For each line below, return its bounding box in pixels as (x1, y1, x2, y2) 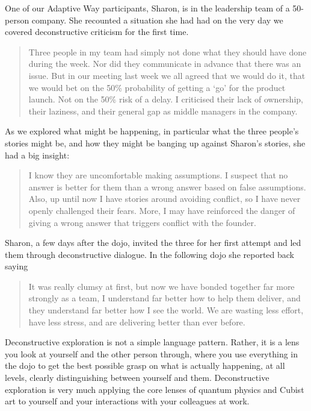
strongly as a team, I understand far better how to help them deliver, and (28, 292, 301, 304)
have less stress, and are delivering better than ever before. (28, 315, 245, 328)
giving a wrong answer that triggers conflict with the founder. (28, 216, 256, 228)
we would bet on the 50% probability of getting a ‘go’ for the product (28, 81, 286, 93)
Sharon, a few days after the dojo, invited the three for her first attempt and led (5, 236, 301, 249)
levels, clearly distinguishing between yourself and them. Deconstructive (5, 371, 269, 384)
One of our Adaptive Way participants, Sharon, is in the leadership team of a (5, 2, 290, 14)
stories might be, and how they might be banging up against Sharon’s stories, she (5, 136, 306, 149)
